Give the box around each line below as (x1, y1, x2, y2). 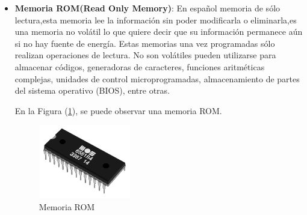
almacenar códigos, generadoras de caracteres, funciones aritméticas (14, 60, 265, 73)
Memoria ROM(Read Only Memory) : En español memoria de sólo (14, 2, 281, 14)
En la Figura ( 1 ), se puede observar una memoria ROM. (14, 104, 222, 117)
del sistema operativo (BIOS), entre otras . (14, 84, 170, 97)
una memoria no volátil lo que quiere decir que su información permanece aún (14, 25, 303, 38)
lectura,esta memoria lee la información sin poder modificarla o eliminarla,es (14, 13, 297, 26)
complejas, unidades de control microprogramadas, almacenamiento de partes (14, 72, 300, 85)
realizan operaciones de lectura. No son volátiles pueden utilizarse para (14, 49, 276, 61)
